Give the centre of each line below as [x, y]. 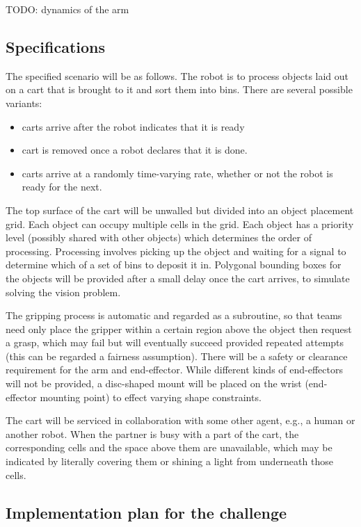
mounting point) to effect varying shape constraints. [151, 397]
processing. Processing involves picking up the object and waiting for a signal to [176, 251]
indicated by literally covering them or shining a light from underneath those [169, 461]
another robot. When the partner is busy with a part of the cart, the [152, 433]
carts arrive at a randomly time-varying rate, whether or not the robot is [177, 173]
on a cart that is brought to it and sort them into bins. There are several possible [179, 89]
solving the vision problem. [63, 292]
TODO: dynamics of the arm [67, 9]
